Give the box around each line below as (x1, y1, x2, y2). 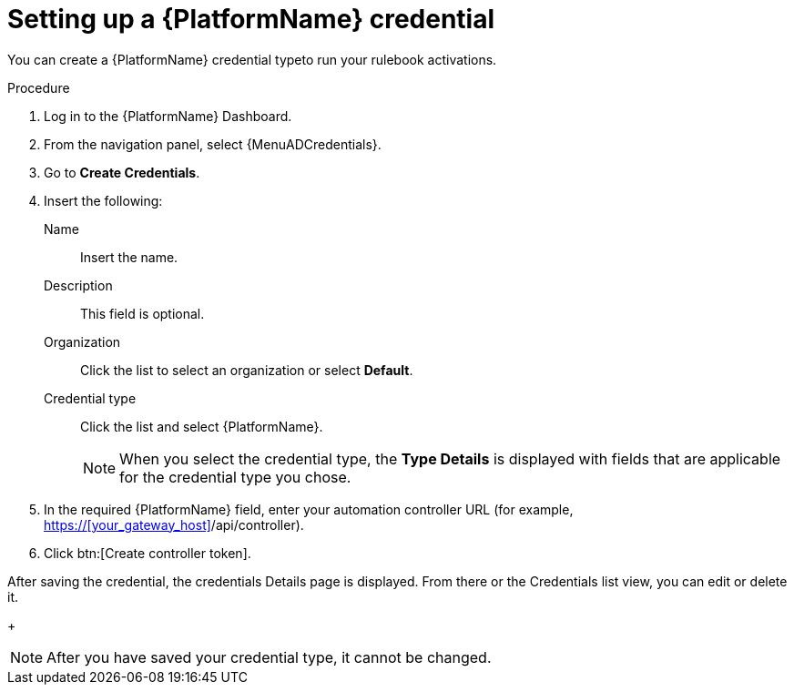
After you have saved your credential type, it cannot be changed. (46, 647, 492, 667)
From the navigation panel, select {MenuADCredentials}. (44, 136, 382, 152)
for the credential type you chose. (119, 467, 351, 486)
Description (44, 277, 113, 293)
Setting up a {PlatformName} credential (7, 4, 495, 35)
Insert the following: (44, 192, 163, 209)
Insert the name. (80, 249, 178, 265)
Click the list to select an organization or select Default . (80, 361, 413, 378)
